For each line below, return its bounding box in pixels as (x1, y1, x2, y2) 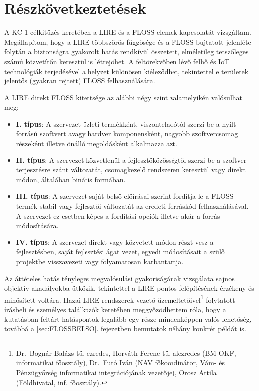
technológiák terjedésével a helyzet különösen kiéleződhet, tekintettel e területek (4, 66, 249, 76)
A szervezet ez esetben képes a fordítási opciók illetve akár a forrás (16, 210, 220, 221)
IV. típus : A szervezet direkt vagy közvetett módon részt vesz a (16, 236, 214, 247)
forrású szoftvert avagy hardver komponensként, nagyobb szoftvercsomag (16, 128, 238, 139)
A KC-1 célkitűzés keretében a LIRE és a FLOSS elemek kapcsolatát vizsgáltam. (4, 27, 251, 37)
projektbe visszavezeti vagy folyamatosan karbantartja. (16, 256, 184, 266)
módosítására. (16, 220, 59, 231)
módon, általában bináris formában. (16, 174, 126, 184)
